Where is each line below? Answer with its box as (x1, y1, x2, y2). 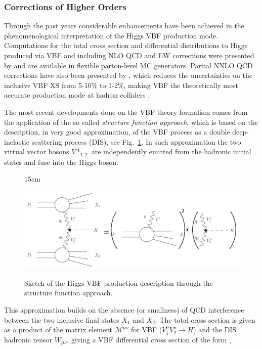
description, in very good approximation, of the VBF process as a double (4, 126, 230, 137)
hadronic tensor (4, 334, 53, 344)
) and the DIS (193, 324, 237, 335)
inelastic (4, 136, 29, 147)
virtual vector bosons (4, 146, 69, 157)
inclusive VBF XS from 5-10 (4, 79, 92, 90)
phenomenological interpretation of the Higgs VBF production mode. (4, 30, 218, 40)
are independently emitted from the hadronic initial (91, 146, 251, 157)
